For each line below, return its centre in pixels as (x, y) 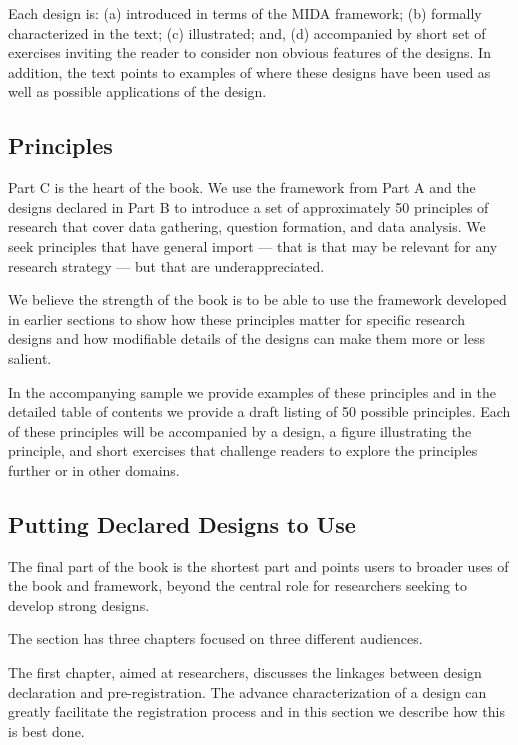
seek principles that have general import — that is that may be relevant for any (253, 245)
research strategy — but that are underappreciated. (166, 265)
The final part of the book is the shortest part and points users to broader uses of (258, 565)
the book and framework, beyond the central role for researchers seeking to (238, 585)
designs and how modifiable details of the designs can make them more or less (246, 338)
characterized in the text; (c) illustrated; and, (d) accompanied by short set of (247, 32)
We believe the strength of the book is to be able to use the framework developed (257, 299)
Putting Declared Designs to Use (182, 523)
